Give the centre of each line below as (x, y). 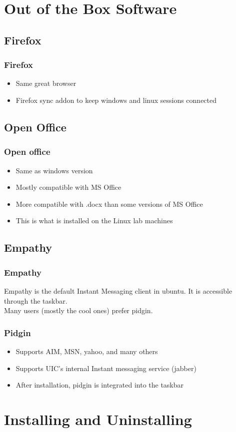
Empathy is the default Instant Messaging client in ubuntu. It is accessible (118, 290)
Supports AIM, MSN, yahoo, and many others (87, 351)
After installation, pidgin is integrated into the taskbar (100, 385)
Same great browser (46, 83)
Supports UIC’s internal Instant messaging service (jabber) (106, 368)
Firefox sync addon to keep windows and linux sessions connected (116, 100)
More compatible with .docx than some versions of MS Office (109, 204)
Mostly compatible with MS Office (68, 187)
